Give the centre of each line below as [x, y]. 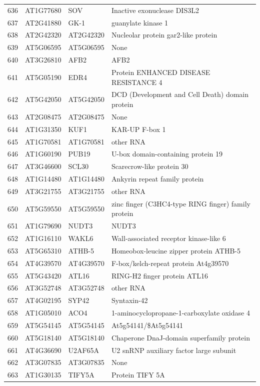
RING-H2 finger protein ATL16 [159, 275]
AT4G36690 [43, 350]
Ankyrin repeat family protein [157, 179]
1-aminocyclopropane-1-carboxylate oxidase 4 [180, 313]
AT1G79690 [43, 226]
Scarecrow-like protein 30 [150, 166]
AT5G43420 [43, 275]
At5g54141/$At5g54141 [147, 325]
